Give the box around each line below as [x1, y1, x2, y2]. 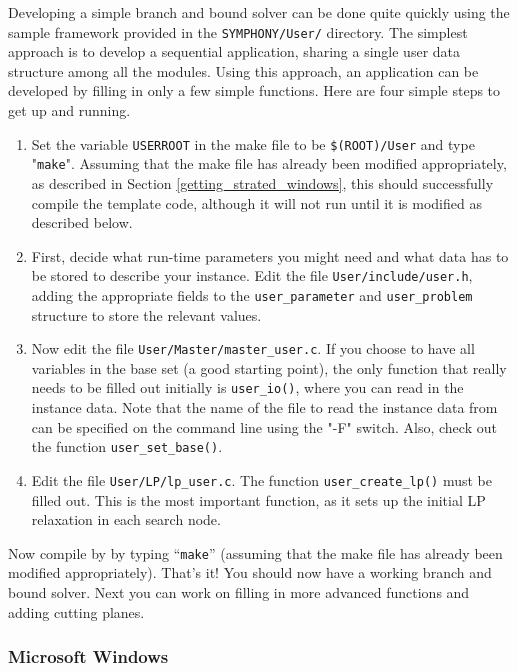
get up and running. [8, 100, 131, 121]
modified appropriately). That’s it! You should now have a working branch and [8, 562, 492, 583]
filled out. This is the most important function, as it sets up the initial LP [31, 489, 486, 510]
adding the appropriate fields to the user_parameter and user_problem [31, 284, 473, 305]
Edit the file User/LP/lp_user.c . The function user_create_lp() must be [31, 469, 492, 490]
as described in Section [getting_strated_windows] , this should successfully [31, 172, 494, 193]
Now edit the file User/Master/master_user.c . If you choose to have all [31, 338, 475, 359]
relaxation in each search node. [31, 509, 221, 530]
